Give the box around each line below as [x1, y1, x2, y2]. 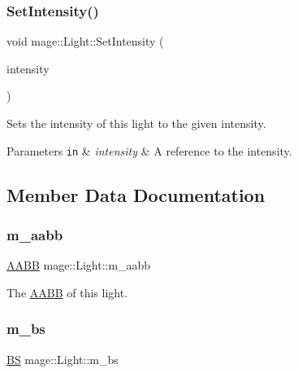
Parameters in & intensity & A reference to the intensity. [6, 142, 292, 159]
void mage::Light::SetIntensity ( [6, 33, 164, 50]
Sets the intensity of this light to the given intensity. [6, 115, 266, 131]
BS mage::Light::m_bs [6, 350, 119, 367]
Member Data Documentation [6, 182, 266, 207]
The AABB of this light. [6, 283, 128, 301]
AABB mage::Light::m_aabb [6, 257, 151, 274]
